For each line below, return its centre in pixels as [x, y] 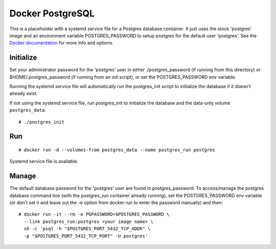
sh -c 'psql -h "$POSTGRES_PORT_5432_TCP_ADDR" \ [87, 229]
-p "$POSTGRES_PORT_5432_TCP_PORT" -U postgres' [86, 236]
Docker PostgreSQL [52, 13]
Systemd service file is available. [44, 161]
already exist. [24, 94]
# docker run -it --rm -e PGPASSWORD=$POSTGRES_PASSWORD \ [94, 214]
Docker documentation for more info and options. [61, 43]
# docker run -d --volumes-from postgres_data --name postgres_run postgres [117, 150]
